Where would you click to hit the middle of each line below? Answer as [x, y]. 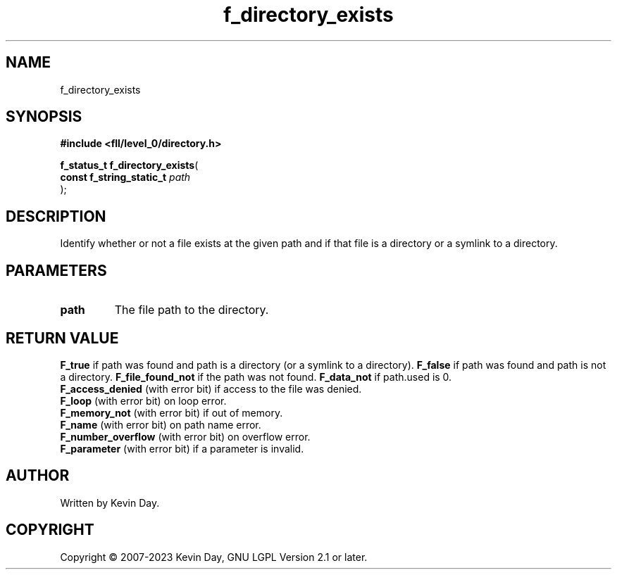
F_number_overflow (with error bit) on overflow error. [185, 436]
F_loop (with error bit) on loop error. [143, 400]
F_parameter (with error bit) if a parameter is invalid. [182, 448]
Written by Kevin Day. [110, 503]
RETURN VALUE [62, 338]
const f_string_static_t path [125, 177]
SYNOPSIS [44, 117]
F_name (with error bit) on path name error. [161, 424]
